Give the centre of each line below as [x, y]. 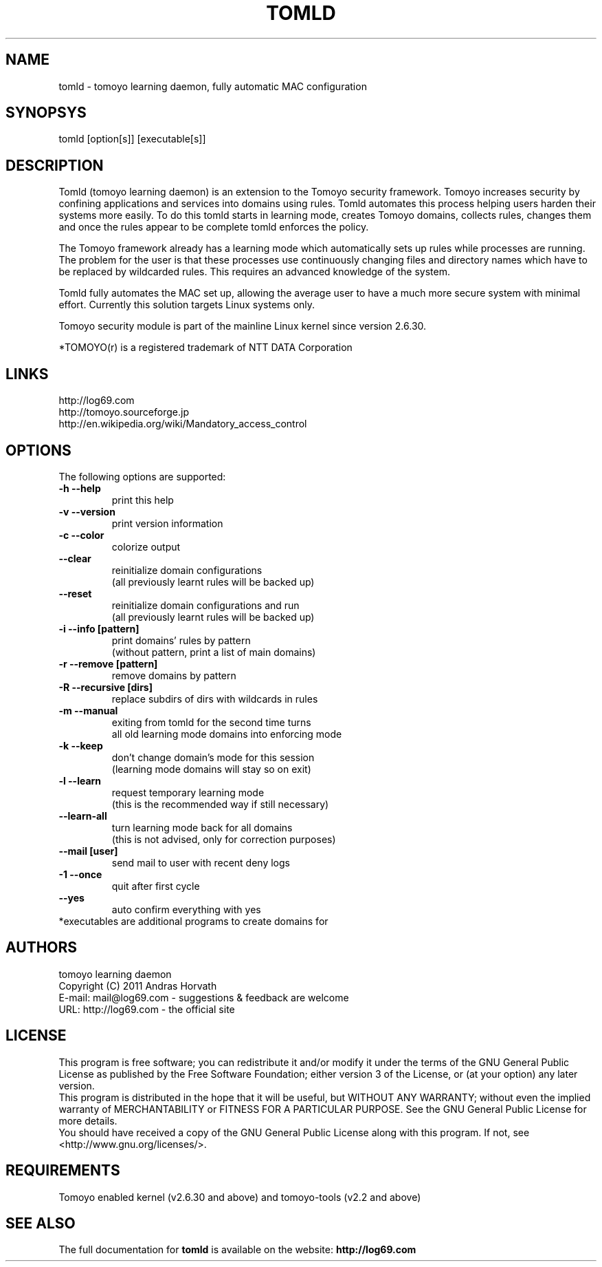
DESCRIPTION [55, 165]
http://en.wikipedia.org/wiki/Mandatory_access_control [183, 424]
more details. [88, 1120]
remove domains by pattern [174, 675]
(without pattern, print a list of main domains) [214, 652]
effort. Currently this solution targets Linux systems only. [187, 305]
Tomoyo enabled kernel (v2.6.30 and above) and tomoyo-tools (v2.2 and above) [240, 1197]
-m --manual [88, 710]
